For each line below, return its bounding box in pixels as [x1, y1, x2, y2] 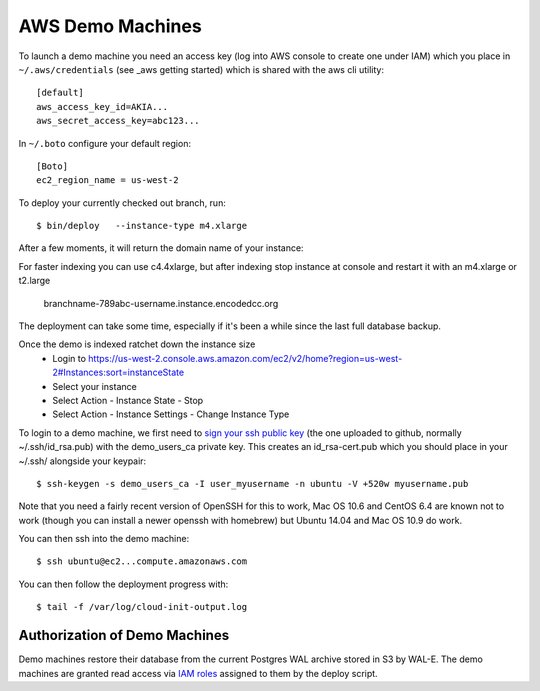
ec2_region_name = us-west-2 [36, 175, 179, 186]
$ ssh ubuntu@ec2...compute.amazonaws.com [36, 556, 248, 567]
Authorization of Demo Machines [18, 627, 230, 644]
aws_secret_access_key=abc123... [36, 115, 200, 127]
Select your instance [52, 380, 137, 392]
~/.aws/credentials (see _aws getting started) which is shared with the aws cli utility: [18, 63, 385, 75]
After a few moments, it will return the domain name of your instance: [18, 242, 304, 254]
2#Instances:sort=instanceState [52, 366, 185, 379]
